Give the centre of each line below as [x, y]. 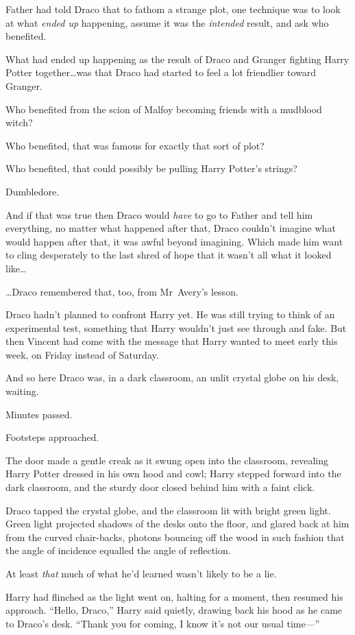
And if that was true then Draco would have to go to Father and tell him [159, 214]
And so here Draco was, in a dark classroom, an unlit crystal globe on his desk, [172, 378]
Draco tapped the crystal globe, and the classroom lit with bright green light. [168, 510]
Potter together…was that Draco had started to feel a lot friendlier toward [161, 72]
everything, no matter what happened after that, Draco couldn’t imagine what [171, 228]
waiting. [22, 391]
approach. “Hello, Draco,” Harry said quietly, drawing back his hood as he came [174, 610]
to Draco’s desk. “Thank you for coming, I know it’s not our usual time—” [163, 623]
